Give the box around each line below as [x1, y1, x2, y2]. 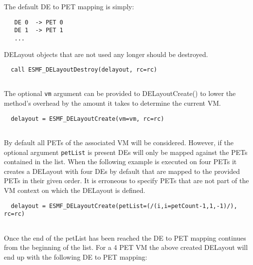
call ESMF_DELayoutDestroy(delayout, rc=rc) [11, 66, 157, 74]
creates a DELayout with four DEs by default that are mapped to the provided [4, 166, 240, 176]
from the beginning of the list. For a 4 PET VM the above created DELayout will [4, 242, 248, 252]
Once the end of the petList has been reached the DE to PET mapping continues [4, 232, 246, 243]
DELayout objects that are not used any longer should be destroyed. [4, 49, 208, 59]
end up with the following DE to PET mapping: [4, 251, 147, 262]
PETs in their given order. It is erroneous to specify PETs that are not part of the [4, 175, 249, 186]
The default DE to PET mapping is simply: [4, 1, 134, 11]
